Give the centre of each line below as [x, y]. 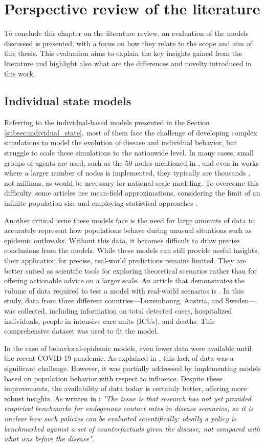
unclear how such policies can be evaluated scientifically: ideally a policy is [120, 418]
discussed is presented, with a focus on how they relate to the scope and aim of [128, 43]
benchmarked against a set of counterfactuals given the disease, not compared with [132, 428]
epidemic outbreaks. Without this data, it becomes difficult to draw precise [122, 240]
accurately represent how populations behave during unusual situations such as [128, 230]
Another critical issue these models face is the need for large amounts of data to [129, 220]
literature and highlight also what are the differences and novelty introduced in [128, 63]
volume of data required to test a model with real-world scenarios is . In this [124, 290]
